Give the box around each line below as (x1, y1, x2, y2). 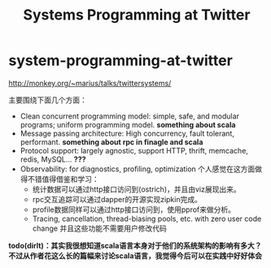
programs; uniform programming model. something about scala (20, 119, 236, 129)
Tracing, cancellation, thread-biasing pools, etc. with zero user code (32, 214, 262, 223)
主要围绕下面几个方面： (8, 95, 87, 105)
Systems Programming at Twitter (23, 6, 251, 24)
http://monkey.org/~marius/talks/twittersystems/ (8, 78, 172, 88)
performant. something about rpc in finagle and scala (20, 136, 203, 147)
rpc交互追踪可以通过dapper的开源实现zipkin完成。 (32, 194, 202, 204)
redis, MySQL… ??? (20, 154, 87, 164)
